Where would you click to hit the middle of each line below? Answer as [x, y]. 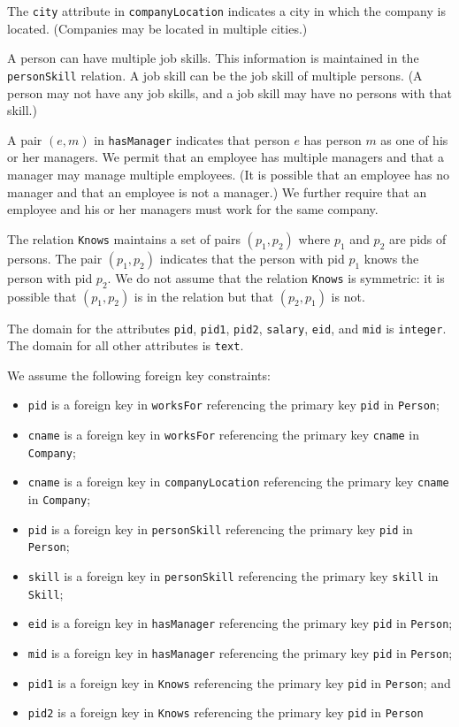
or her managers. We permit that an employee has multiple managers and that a [226, 157]
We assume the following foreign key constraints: [139, 375]
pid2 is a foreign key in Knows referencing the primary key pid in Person [226, 712]
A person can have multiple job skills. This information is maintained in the [213, 58]
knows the [391, 258]
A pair [25, 139]
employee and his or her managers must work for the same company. [193, 209]
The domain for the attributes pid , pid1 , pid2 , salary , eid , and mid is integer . [227, 328]
